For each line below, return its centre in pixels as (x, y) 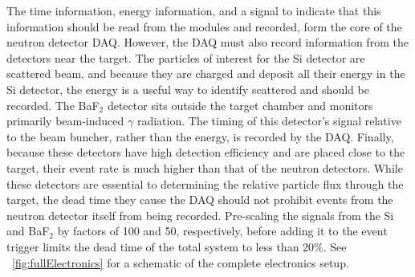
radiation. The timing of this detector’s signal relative (269, 121)
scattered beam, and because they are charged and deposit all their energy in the (206, 73)
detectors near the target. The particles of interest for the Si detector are (186, 57)
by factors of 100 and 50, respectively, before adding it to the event (222, 231)
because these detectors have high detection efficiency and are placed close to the (206, 152)
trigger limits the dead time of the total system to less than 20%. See (177, 246)
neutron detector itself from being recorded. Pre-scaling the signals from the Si (200, 215)
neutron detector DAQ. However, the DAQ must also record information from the (207, 42)
